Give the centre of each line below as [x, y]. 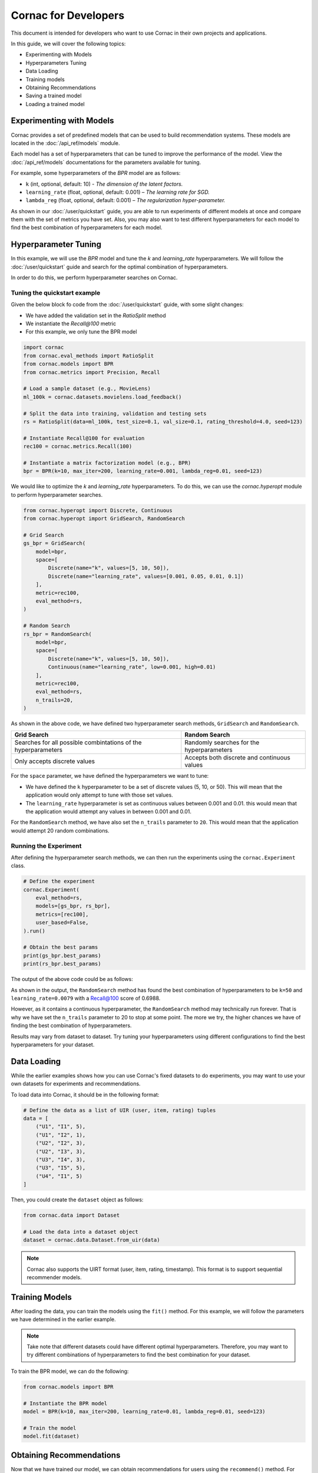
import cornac [44, 347]
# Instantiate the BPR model [65, 1403]
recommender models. [54, 1277]
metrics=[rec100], [62, 914]
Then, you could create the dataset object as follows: [77, 1200]
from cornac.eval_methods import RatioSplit [89, 356]
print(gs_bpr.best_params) [62, 955]
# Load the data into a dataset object [81, 1232]
